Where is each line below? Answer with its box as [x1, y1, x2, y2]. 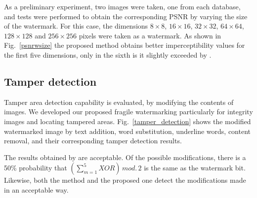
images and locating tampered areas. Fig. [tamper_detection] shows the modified [4, 116, 251, 126]
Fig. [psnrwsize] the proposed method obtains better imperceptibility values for [4, 40, 245, 50]
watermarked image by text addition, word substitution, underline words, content [4, 126, 251, 136]
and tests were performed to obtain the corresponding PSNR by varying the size [4, 11, 248, 21]
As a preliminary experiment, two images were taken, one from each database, [4, 1, 241, 11]
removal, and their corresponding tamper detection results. [4, 135, 182, 146]
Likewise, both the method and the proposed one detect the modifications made [4, 175, 246, 185]
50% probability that [4, 163, 67, 173]
